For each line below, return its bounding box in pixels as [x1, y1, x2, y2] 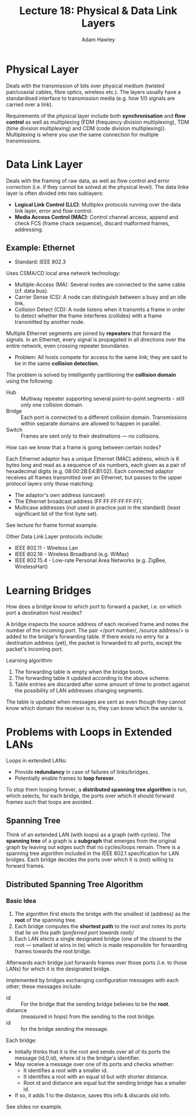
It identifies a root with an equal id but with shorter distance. [23, 1073, 169, 1080]
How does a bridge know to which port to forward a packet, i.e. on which [6, 603, 182, 610]
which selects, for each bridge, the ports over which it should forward [6, 792, 174, 799]
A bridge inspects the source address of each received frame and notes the [6, 621, 189, 628]
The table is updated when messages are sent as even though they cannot [6, 698, 186, 705]
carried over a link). [6, 101, 53, 108]
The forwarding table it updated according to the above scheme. [14, 675, 171, 682]
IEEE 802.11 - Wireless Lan [14, 545, 78, 552]
